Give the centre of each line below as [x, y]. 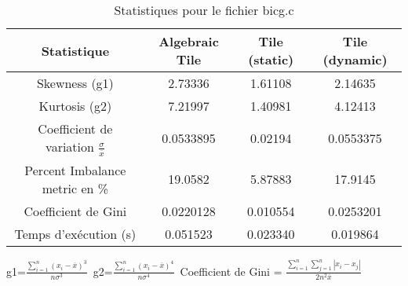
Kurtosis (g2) [75, 106]
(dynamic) [355, 59]
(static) [271, 59]
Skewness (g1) [75, 83]
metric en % [75, 188]
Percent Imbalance [75, 170]
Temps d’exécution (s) [75, 233]
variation [70, 147]
